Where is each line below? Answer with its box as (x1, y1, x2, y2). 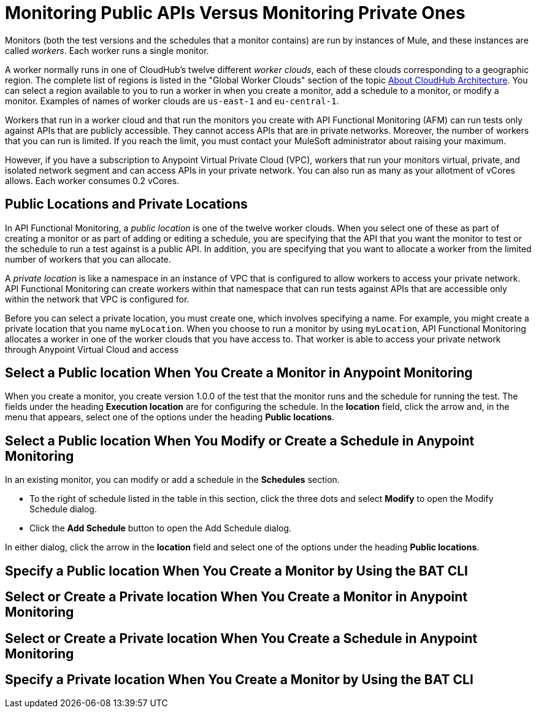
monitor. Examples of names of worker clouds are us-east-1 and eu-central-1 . (5, 95, 339, 106)
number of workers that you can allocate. (5, 253, 171, 264)
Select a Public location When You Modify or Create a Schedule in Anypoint (5, 433, 475, 449)
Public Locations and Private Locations (5, 196, 248, 212)
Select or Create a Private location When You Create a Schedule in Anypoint (5, 630, 478, 646)
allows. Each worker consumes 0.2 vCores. (5, 175, 180, 186)
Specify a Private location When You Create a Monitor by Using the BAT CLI (5, 671, 473, 687)
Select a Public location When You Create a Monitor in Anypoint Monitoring (5, 365, 473, 381)
